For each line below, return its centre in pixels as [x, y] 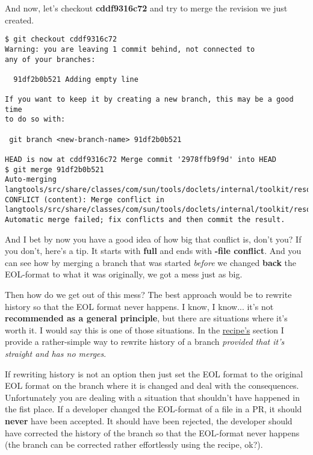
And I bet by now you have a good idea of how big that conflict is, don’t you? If [153, 239]
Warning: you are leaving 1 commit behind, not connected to [130, 49]
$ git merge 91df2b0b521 [54, 169]
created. [20, 20]
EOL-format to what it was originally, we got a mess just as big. [124, 274]
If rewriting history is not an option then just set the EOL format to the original [154, 373]
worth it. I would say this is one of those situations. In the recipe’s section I [144, 330]
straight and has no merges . [56, 353]
